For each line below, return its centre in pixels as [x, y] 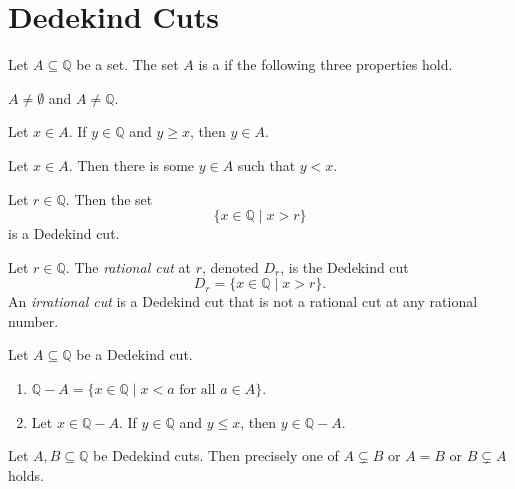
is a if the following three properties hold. [325, 64]
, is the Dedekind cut [344, 266]
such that [266, 164]
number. [33, 320]
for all [197, 390]
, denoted [230, 266]
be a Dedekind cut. [134, 354]
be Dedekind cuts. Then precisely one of [216, 455]
